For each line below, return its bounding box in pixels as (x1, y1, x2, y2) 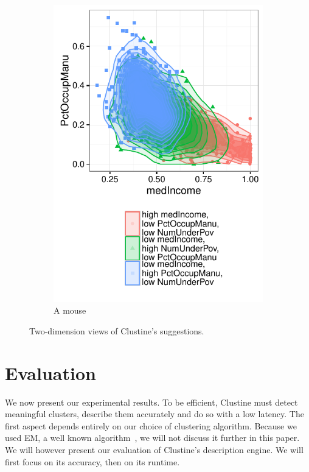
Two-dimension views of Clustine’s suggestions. (29, 324, 204, 337)
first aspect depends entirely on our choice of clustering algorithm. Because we (5, 419, 297, 432)
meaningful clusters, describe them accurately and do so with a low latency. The (5, 407, 304, 420)
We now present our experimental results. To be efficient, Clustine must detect (5, 395, 298, 408)
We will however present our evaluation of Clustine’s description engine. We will (5, 443, 304, 456)
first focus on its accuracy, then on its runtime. (5, 455, 180, 468)
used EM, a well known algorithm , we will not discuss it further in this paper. (5, 431, 300, 444)
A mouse (54, 304, 86, 317)
